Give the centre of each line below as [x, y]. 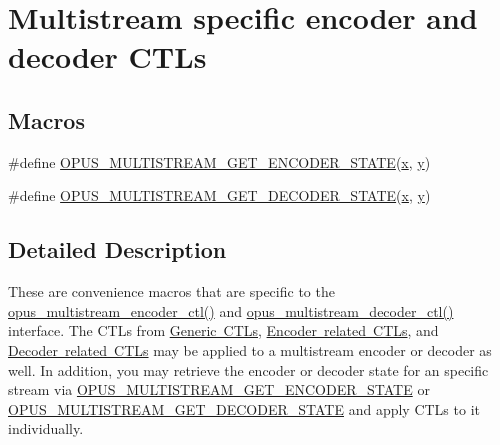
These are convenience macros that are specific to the [171, 291]
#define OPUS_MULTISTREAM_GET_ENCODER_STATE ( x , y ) [219, 161]
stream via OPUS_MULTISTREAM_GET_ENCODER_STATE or [219, 389]
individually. [46, 428]
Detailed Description [117, 249]
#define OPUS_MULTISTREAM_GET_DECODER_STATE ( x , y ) [219, 195]
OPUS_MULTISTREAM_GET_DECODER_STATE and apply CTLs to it [244, 408]
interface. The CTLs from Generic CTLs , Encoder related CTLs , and [223, 330]
